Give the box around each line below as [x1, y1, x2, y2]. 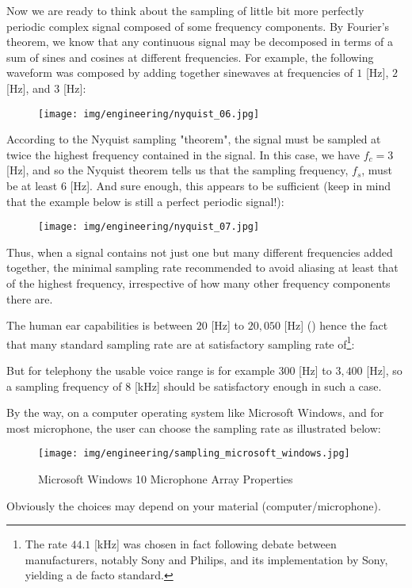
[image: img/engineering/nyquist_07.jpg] [38, 221, 260, 233]
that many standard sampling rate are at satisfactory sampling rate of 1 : [6, 333, 355, 352]
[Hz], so [366, 362, 402, 379]
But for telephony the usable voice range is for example [6, 362, 275, 379]
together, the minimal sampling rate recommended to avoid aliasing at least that [6, 259, 399, 276]
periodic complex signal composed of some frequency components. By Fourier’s [6, 17, 390, 34]
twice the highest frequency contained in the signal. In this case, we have [6, 146, 360, 162]
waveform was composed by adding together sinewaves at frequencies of [6, 64, 353, 81]
